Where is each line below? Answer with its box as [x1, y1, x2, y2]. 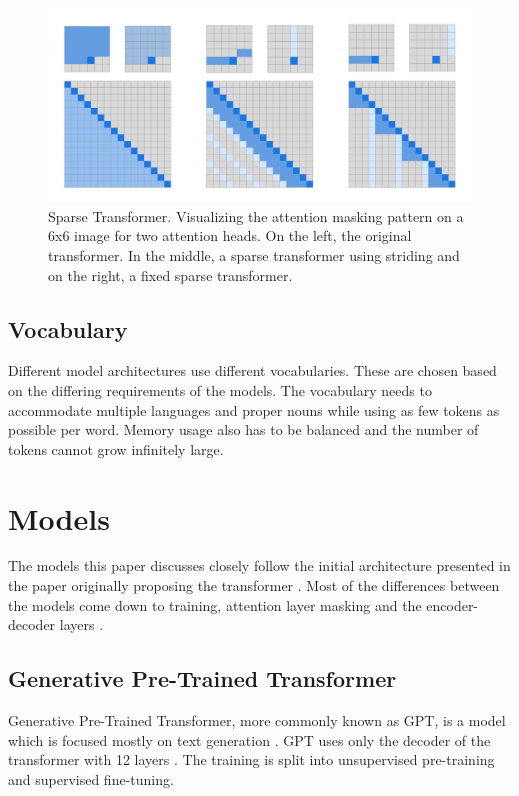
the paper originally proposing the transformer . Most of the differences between [8, 575, 500, 596]
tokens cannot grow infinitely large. [8, 438, 224, 459]
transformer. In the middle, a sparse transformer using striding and [48, 244, 460, 265]
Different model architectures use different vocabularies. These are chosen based [8, 360, 497, 381]
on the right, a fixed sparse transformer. [48, 264, 293, 285]
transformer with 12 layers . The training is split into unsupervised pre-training [8, 749, 495, 770]
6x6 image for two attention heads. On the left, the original [48, 225, 412, 246]
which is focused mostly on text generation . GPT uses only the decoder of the [8, 729, 491, 750]
